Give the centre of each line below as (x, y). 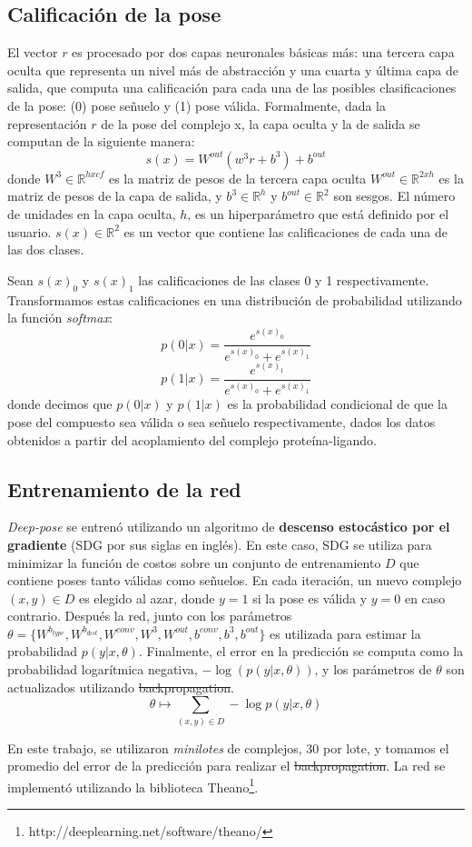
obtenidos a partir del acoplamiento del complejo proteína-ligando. (192, 439)
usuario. (29, 231)
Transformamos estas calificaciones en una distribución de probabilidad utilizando (235, 299)
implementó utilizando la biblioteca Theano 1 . (133, 785)
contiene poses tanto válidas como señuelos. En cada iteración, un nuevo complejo (235, 580)
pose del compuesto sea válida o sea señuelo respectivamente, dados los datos (221, 421)
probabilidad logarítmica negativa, (103, 669)
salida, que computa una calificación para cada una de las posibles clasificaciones (232, 88)
